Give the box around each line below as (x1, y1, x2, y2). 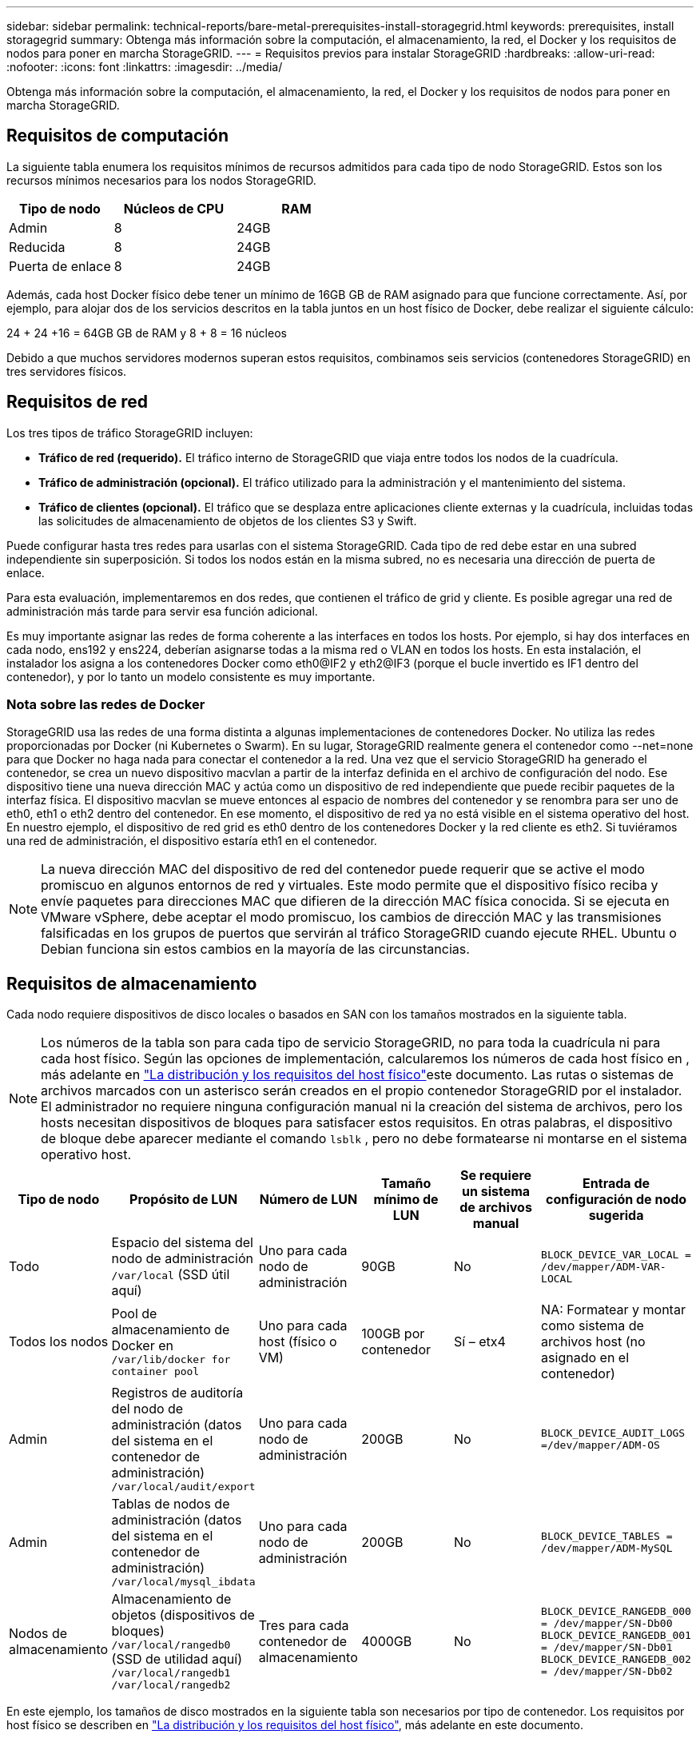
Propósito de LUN (129, 1191, 238, 1208)
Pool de (111, 1305, 157, 1322)
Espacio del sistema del (111, 1234, 253, 1251)
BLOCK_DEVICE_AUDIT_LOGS (541, 1426, 686, 1439)
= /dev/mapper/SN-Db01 (541, 1640, 673, 1653)
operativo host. (41, 1146, 132, 1163)
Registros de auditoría (111, 1385, 244, 1401)
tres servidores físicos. (6, 364, 127, 378)
